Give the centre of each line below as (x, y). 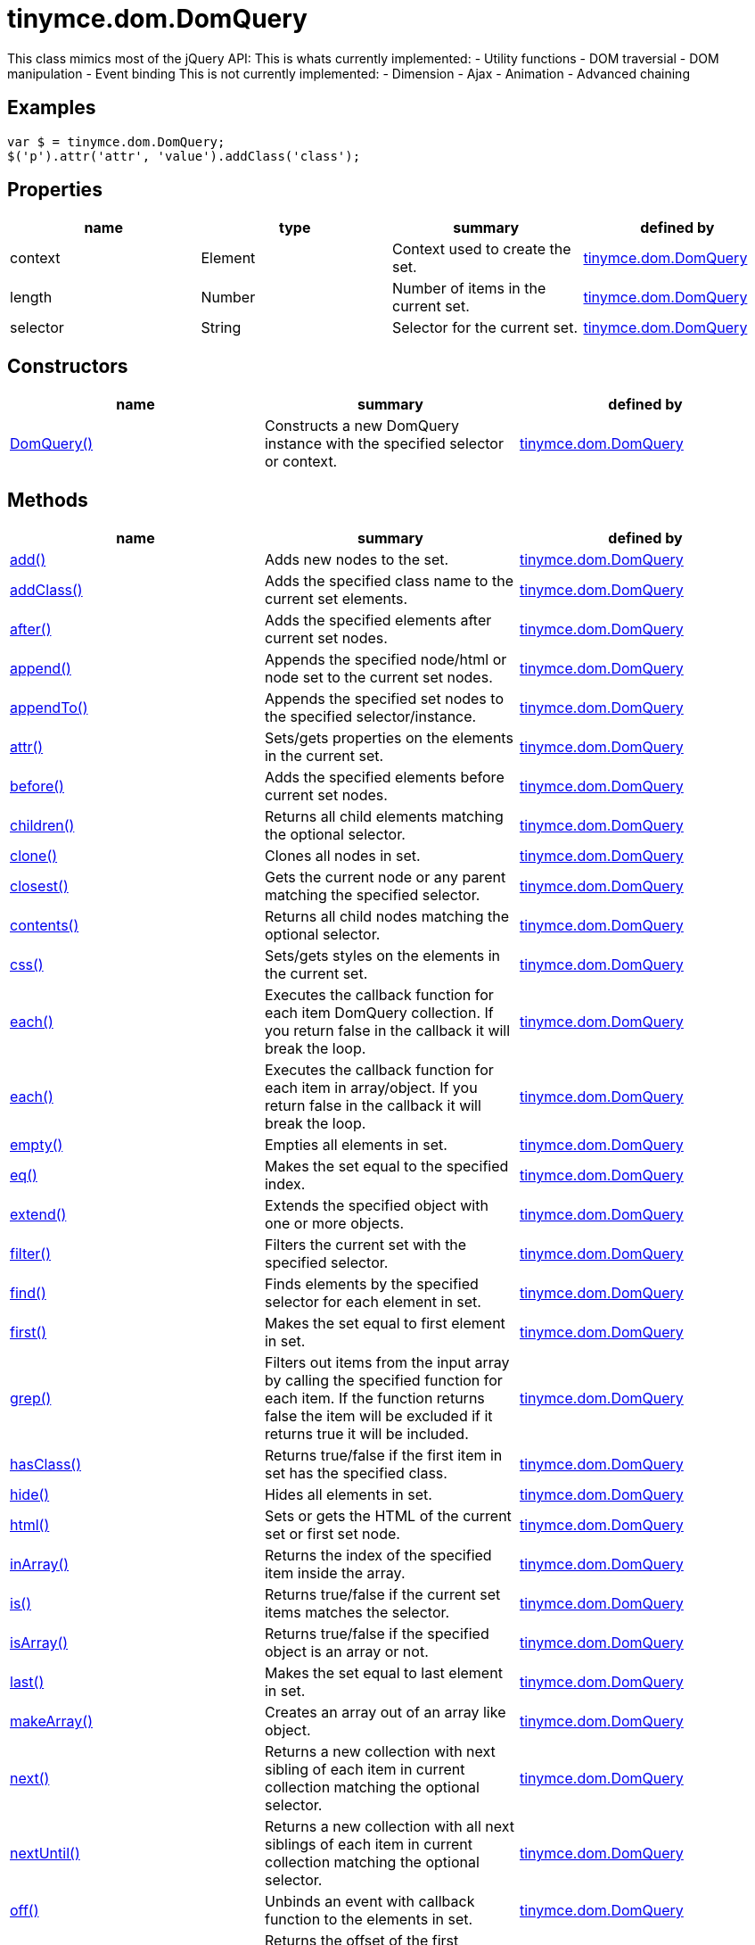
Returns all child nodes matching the (387, 917)
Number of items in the (469, 289)
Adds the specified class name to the (389, 581)
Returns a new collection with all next (390, 1827)
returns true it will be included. (366, 1434)
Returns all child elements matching (384, 817)
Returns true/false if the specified (377, 1634)
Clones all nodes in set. (342, 856)
